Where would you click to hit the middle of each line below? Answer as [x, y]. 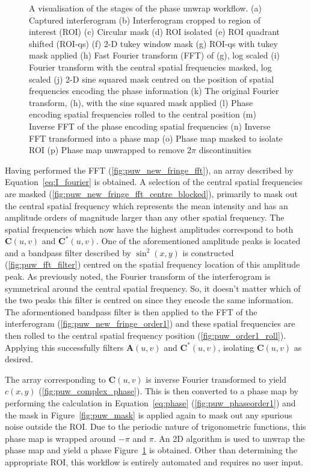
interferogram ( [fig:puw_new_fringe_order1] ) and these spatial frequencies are [150, 323]
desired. [19, 359]
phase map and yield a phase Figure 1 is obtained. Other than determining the [151, 450]
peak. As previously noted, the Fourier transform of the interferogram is [138, 276]
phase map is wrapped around [60, 438]
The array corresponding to [55, 379]
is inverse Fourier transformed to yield [216, 379]
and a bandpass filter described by [68, 252]
